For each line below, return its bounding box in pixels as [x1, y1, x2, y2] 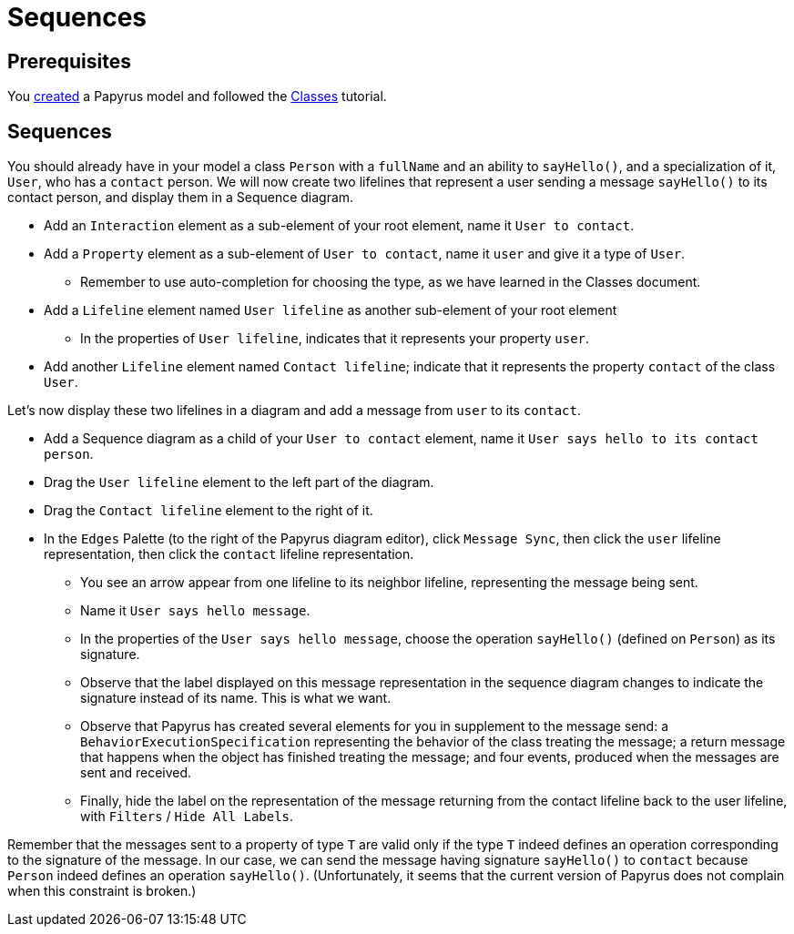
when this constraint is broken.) [7, 883, 197, 899]
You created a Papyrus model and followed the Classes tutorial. [7, 88, 387, 105]
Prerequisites [7, 49, 131, 73]
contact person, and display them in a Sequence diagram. [7, 189, 354, 206]
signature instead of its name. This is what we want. [80, 690, 392, 706]
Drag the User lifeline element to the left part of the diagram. [44, 474, 434, 491]
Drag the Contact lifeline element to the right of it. [44, 503, 373, 519]
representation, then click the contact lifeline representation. [44, 546, 414, 563]
